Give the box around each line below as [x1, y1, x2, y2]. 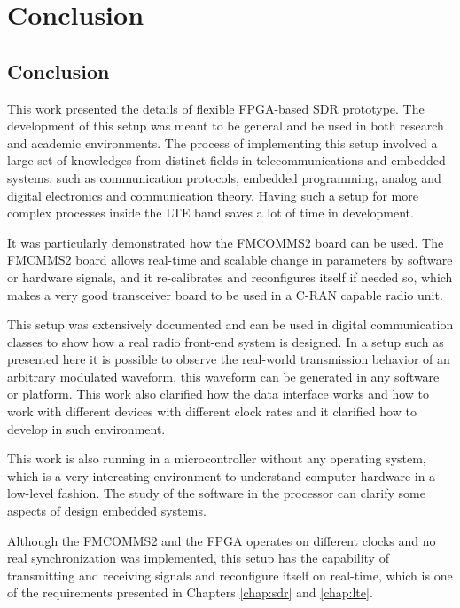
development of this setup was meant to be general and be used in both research [7, 116, 444, 135]
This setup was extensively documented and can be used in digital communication [7, 315, 454, 334]
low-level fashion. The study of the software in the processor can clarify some [7, 484, 425, 502]
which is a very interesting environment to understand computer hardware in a [7, 466, 436, 485]
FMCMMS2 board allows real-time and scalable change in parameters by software [7, 250, 453, 269]
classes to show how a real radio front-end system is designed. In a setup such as [7, 332, 444, 351]
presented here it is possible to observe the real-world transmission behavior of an [7, 350, 450, 368]
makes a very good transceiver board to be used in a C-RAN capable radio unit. [7, 285, 443, 304]
